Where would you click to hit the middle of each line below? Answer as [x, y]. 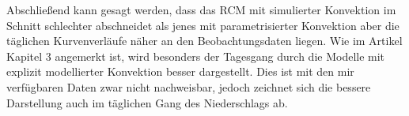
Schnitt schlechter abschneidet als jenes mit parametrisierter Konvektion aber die [203, 25]
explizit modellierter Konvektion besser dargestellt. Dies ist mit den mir [180, 71]
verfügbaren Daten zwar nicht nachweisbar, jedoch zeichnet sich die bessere [189, 86]
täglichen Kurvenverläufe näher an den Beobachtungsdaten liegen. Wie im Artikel [204, 41]
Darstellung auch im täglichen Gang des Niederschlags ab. [147, 102]
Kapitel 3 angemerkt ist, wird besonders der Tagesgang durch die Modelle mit [196, 56]
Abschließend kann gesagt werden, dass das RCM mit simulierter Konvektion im [201, 9]
